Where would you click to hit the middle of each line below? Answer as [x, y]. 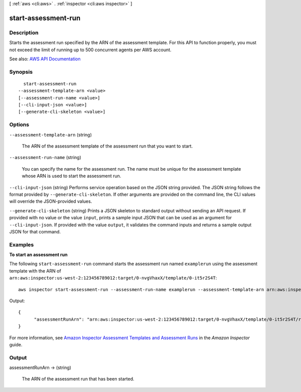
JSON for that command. [35, 231]
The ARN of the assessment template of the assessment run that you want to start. [107, 146]
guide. [16, 344]
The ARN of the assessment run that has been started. [78, 379]
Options [19, 124]
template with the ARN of [35, 271]
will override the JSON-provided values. [51, 201]
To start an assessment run [38, 255]
